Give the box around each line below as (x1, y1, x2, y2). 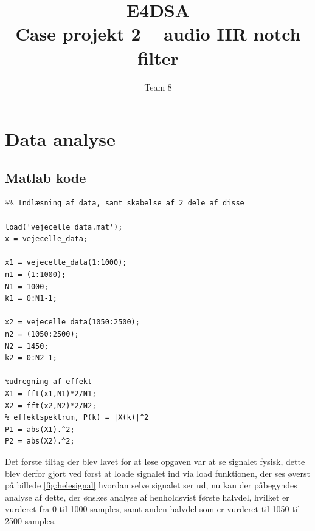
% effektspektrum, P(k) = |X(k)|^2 (5, 413, 149, 422)
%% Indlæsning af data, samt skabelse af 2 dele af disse (5, 199, 244, 208)
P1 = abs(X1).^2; (5, 425, 75, 434)
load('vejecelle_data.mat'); (5, 222, 123, 231)
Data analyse (5, 126, 116, 151)
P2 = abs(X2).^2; (5, 437, 75, 446)
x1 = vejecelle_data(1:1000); (5, 258, 127, 267)
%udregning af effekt (5, 377, 92, 386)
